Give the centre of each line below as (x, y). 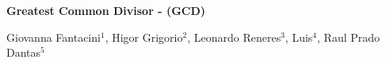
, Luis (299, 37)
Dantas (24, 52)
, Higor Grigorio (144, 37)
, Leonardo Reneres (234, 37)
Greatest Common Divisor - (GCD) (106, 10)
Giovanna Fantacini (54, 37)
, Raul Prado (349, 37)
